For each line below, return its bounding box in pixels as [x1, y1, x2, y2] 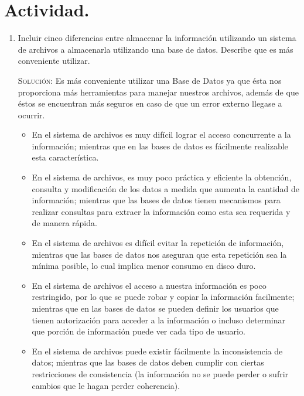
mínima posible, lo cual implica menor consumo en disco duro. [32, 260, 256, 272]
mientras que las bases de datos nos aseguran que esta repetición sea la [32, 248, 287, 260]
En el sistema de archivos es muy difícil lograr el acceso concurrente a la [32, 128, 291, 141]
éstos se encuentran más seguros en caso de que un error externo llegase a [18, 97, 282, 110]
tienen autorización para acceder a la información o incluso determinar [32, 313, 285, 326]
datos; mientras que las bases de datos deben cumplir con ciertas [32, 356, 264, 368]
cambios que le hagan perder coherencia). [32, 379, 180, 391]
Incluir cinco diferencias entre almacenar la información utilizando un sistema [18, 32, 296, 44]
